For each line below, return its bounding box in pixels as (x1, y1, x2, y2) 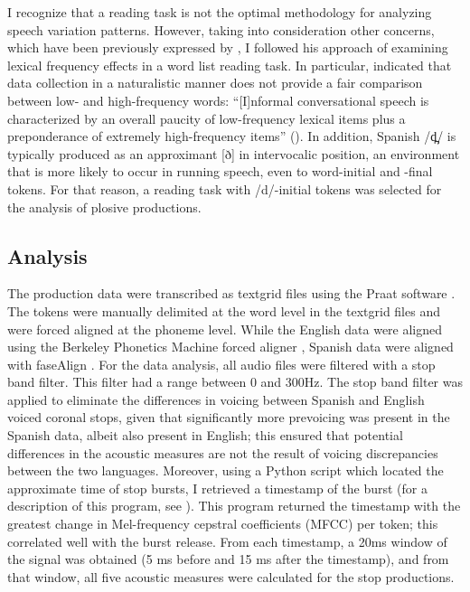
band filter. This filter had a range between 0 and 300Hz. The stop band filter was (7, 372, 463, 391)
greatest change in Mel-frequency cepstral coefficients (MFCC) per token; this (7, 514, 438, 533)
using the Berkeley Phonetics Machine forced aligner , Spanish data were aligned (7, 337, 454, 356)
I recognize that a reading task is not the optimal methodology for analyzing (7, 3, 432, 21)
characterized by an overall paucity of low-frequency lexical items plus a (7, 108, 406, 127)
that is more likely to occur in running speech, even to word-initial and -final (7, 162, 433, 181)
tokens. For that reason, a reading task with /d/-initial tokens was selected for (7, 179, 442, 198)
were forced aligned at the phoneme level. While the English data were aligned (7, 319, 443, 338)
